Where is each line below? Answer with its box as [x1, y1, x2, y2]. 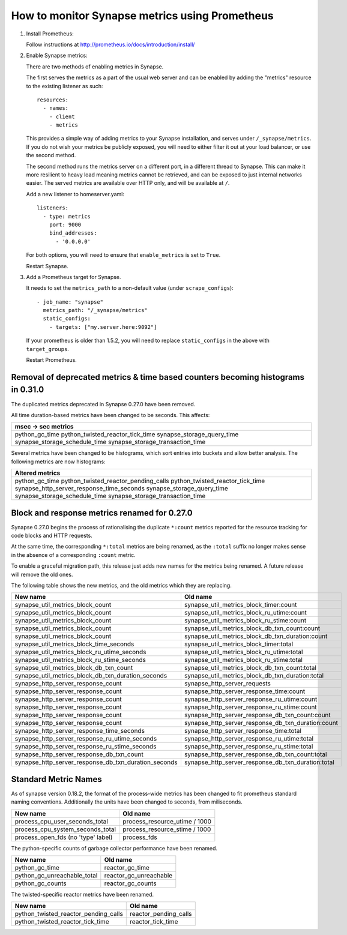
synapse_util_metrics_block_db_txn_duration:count [184, 632, 328, 640]
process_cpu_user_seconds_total [14, 817, 108, 825]
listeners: [37, 205, 69, 211]
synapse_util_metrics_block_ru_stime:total [184, 656, 303, 664]
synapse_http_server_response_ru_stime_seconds [14, 742, 157, 751]
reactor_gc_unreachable [104, 871, 173, 880]
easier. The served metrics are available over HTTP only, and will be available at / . [26, 179, 230, 187]
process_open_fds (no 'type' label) [14, 833, 113, 841]
